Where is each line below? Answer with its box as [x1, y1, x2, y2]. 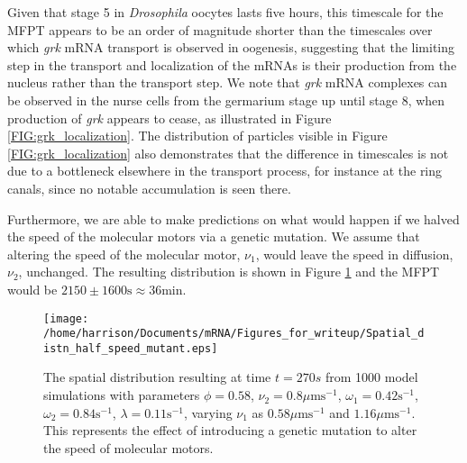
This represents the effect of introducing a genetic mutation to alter [43, 421, 417, 440]
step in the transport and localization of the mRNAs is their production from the [7, 55, 457, 74]
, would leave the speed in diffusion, [255, 244, 453, 263]
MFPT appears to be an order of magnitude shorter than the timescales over [7, 20, 433, 39]
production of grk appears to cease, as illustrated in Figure [7, 108, 332, 127]
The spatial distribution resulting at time [43, 368, 271, 386]
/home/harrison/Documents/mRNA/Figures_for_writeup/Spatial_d [43, 327, 425, 340]
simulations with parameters [43, 386, 200, 404]
